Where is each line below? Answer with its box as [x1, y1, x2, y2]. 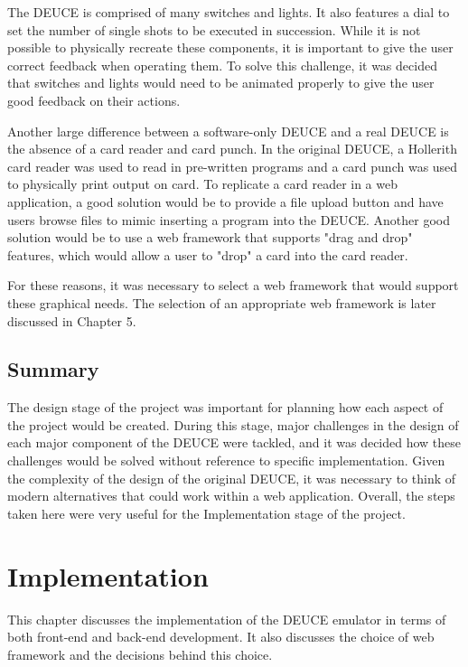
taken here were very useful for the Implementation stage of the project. [7, 503, 406, 522]
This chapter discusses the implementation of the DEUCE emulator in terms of [7, 609, 446, 628]
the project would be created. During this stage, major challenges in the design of [7, 415, 459, 434]
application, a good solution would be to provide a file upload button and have [7, 192, 444, 211]
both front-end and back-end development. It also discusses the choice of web [7, 627, 435, 646]
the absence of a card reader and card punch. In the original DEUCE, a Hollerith [7, 139, 457, 158]
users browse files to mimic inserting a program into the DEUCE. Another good [7, 210, 451, 229]
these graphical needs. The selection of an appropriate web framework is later [7, 293, 436, 312]
